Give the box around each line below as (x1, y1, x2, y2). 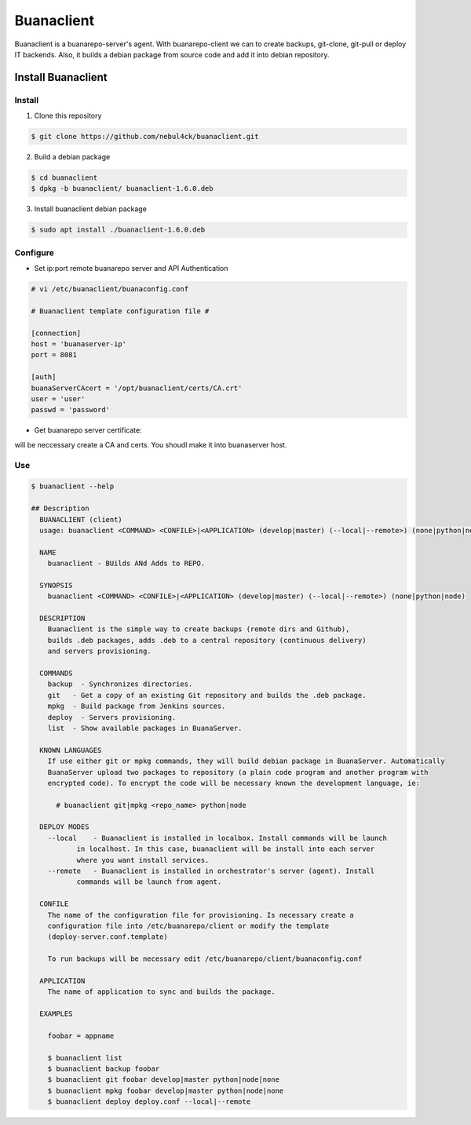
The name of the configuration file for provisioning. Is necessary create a (47, 911, 355, 919)
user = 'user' (31, 395, 86, 404)
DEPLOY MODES (39, 823, 89, 831)
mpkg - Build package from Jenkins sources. (47, 702, 226, 710)
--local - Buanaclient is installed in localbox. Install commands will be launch (47, 833, 388, 842)
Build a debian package (34, 152, 111, 162)
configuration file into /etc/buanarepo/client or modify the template (47, 921, 330, 930)
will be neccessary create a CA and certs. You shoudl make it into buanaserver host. (14, 440, 287, 449)
